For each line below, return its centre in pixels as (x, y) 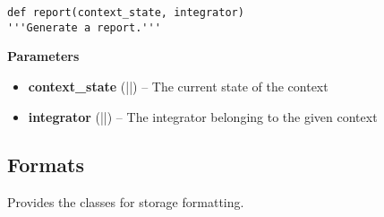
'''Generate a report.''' (84, 27)
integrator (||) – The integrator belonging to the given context (203, 116)
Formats (46, 165)
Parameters (43, 56)
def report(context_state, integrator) (126, 13)
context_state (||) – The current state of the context (178, 86)
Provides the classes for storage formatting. (126, 202)
